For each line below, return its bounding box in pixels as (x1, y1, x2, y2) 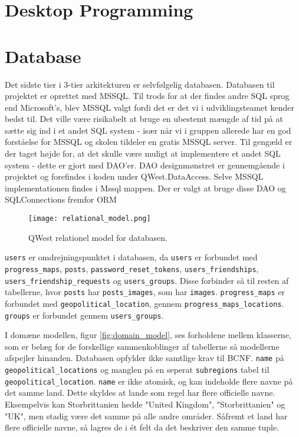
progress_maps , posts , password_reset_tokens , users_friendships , (5, 262, 259, 274)
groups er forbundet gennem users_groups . (5, 309, 164, 321)
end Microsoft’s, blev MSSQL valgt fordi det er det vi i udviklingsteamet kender (5, 101, 295, 113)
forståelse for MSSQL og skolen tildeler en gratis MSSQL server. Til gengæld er (5, 135, 293, 148)
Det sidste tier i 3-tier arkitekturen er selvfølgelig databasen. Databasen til (5, 78, 275, 90)
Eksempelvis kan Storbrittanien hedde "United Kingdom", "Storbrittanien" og (5, 398, 285, 410)
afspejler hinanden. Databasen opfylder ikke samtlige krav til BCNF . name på (5, 352, 284, 364)
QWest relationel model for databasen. (28, 231, 167, 243)
